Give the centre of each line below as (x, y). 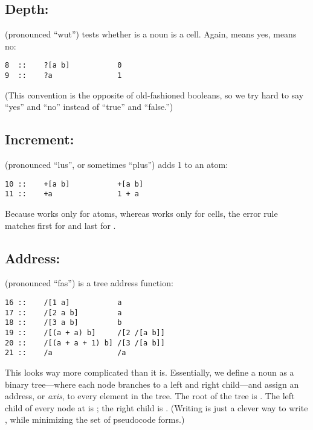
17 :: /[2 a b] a (63, 313)
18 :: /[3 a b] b (63, 323)
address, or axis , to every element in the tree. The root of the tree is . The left (150, 396)
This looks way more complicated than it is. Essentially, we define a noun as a (150, 372)
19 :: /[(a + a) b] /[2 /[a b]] (85, 332)
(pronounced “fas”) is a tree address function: (89, 283)
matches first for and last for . (60, 225)
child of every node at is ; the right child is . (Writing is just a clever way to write (156, 407)
